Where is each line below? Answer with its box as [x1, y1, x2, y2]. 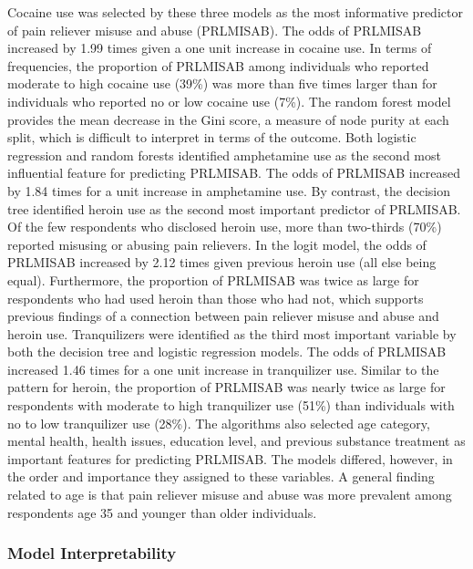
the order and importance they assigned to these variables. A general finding [7, 467, 435, 486]
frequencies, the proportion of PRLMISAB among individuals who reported [7, 56, 429, 75]
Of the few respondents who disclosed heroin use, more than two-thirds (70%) [7, 217, 442, 236]
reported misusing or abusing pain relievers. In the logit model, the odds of [7, 234, 427, 253]
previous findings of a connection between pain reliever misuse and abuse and [7, 306, 439, 326]
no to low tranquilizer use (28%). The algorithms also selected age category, [7, 413, 430, 432]
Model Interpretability [7, 542, 177, 564]
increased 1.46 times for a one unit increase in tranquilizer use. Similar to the [7, 359, 439, 378]
